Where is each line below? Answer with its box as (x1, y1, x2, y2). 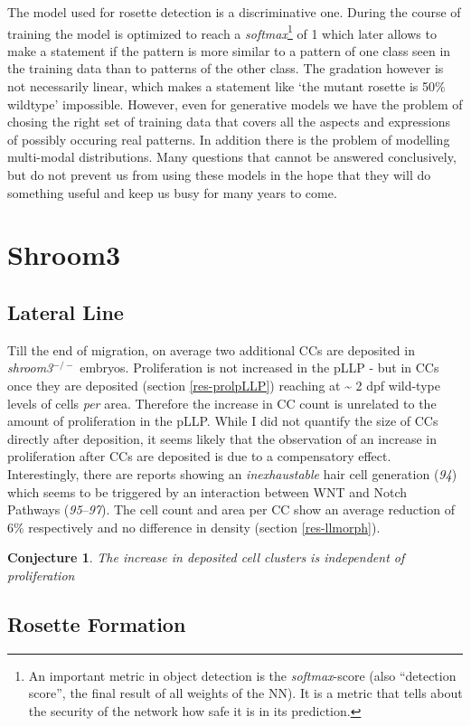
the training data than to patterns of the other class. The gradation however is (7, 59, 444, 78)
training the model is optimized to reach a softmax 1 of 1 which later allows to (7, 21, 437, 42)
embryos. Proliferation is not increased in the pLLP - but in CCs (80, 358, 439, 377)
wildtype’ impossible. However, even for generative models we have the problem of (7, 94, 463, 113)
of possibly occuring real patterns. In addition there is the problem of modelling (7, 129, 450, 148)
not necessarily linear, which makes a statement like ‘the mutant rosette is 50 (7, 77, 436, 96)
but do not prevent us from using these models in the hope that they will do (7, 165, 431, 184)
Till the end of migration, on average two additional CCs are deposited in (7, 340, 415, 359)
